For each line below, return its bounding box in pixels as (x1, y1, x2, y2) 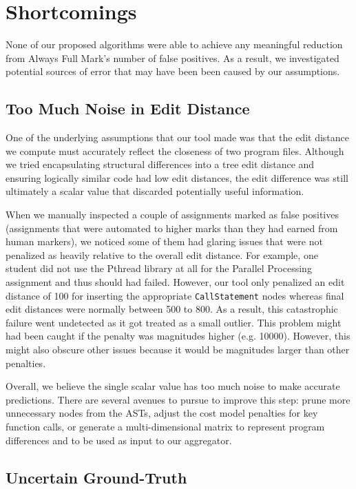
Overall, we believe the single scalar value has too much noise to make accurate (6, 379, 340, 393)
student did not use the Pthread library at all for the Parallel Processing (6, 261, 312, 275)
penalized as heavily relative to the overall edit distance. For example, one (6, 247, 318, 262)
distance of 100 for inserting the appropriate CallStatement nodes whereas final (6, 288, 344, 302)
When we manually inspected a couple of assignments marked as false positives (6, 207, 339, 222)
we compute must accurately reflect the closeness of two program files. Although (6, 143, 344, 158)
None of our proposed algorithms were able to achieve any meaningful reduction (6, 37, 343, 52)
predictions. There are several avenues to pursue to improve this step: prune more (6, 392, 350, 406)
